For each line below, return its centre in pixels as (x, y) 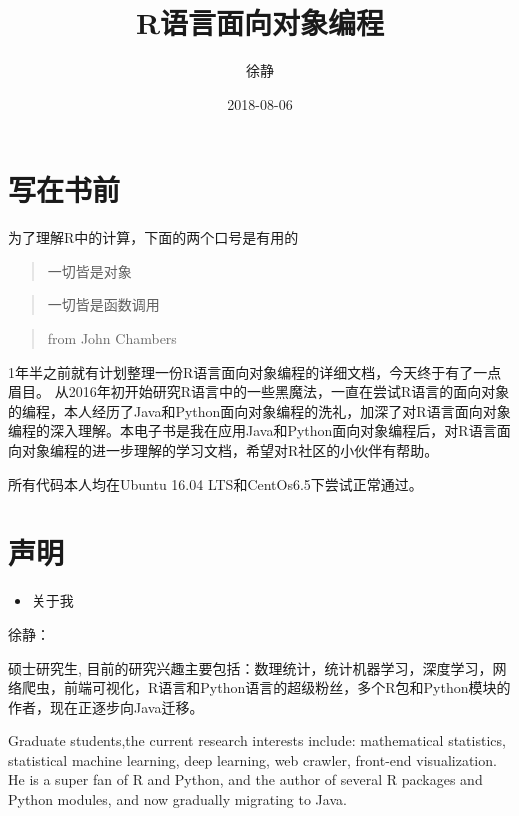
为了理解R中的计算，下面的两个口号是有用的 (153, 237)
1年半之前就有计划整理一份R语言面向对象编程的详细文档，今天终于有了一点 (255, 371)
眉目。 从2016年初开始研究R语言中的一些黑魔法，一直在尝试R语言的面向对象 (259, 391)
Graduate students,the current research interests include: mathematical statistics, (257, 740)
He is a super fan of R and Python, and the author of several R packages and (245, 779)
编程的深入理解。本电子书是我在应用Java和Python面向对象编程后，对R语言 (252, 430)
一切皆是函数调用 (103, 304)
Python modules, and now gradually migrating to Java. (177, 799)
